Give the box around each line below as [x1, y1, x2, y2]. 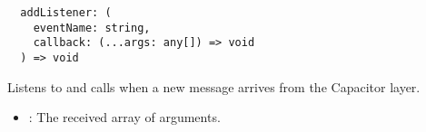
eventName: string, [33, 21, 151, 34]
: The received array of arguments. [28, 108, 221, 127]
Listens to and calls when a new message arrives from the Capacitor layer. [7, 77, 421, 96]
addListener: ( [20, 6, 112, 19]
